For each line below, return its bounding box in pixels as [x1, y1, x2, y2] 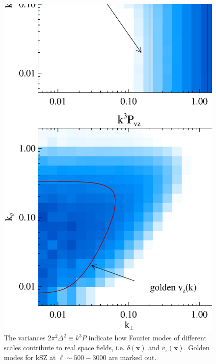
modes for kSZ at [4, 352, 56, 362]
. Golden [184, 342, 210, 353]
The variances [4, 333, 46, 343]
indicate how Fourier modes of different [88, 333, 207, 343]
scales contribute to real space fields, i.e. [4, 342, 125, 353]
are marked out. [108, 352, 157, 362]
